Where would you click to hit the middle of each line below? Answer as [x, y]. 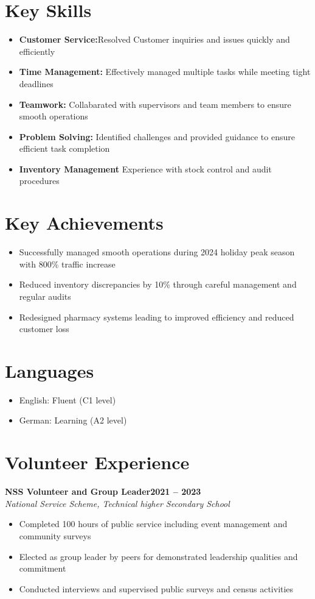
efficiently [37, 51]
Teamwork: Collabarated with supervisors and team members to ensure [155, 104]
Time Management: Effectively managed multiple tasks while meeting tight [165, 72]
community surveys [55, 535]
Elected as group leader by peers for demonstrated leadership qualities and [158, 556]
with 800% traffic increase [67, 264]
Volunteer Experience [97, 462]
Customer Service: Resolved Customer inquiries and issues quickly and [154, 39]
